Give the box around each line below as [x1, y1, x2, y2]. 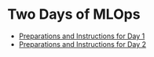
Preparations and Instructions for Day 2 [18, 39, 147, 48]
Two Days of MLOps [7, 5, 141, 23]
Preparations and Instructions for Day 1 [18, 31, 145, 41]
